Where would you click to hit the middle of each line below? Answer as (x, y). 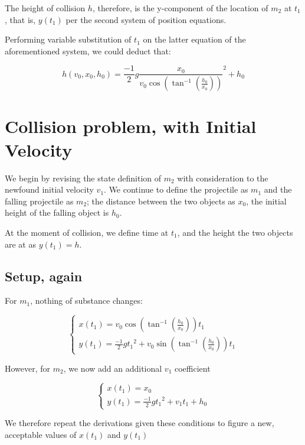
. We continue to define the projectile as (176, 189)
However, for (28, 368)
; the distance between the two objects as (161, 201)
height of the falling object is (57, 212)
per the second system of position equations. (146, 19)
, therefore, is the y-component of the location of (180, 8)
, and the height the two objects (235, 232)
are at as (20, 244)
